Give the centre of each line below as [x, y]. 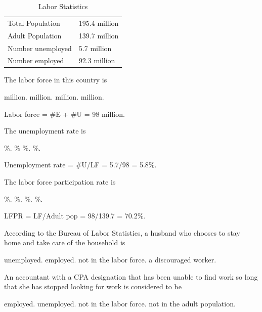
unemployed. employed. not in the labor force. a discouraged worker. [110, 259]
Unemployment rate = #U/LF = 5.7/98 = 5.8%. [80, 165]
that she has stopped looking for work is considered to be [93, 286]
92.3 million [97, 60]
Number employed [36, 60]
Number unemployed [40, 48]
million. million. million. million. [54, 97]
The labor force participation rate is [60, 182]
